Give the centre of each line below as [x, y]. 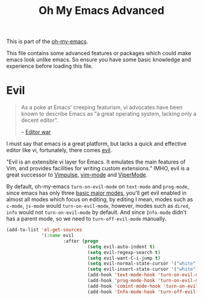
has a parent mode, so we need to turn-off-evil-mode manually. [86, 219]
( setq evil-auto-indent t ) [121, 247]
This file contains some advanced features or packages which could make [99, 53]
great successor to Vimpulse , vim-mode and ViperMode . [77, 175]
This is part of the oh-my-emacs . [47, 42]
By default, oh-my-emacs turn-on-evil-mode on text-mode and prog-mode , [98, 187]
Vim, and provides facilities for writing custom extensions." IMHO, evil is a [98, 168]
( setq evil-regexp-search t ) [124, 252]
